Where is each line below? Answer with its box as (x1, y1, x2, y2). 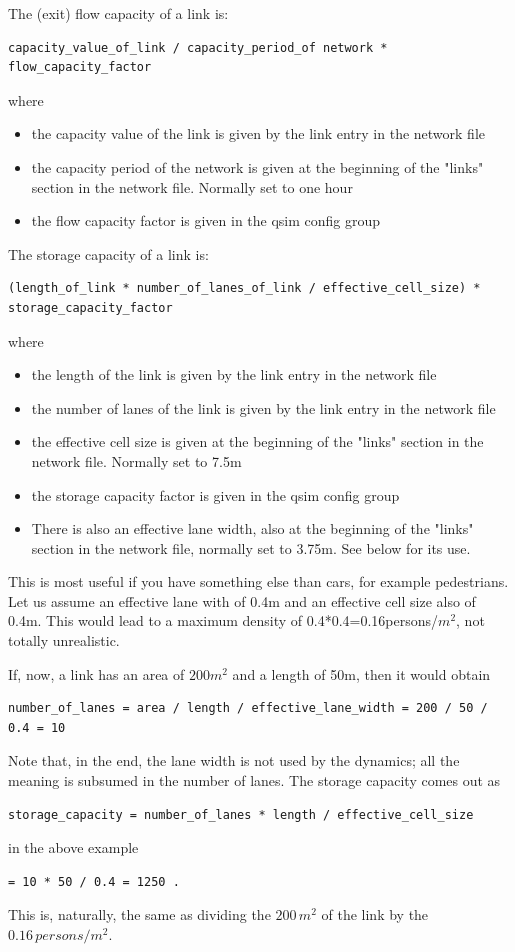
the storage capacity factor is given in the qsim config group (31, 484, 400, 505)
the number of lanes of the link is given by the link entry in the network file (31, 397, 496, 418)
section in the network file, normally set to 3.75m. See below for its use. (31, 537, 471, 558)
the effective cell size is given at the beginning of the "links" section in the (31, 431, 484, 452)
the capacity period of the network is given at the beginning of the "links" (31, 156, 484, 177)
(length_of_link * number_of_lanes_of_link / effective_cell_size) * (8, 281, 481, 296)
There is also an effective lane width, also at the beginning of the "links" (31, 518, 474, 539)
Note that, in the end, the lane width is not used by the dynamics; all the (8, 750, 460, 771)
